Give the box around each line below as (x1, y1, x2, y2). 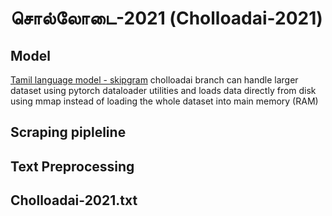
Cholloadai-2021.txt (10, 192, 138, 209)
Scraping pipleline (10, 124, 127, 141)
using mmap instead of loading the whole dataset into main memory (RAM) (10, 95, 319, 107)
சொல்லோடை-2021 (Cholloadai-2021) (10, 7, 323, 30)
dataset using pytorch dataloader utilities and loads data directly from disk (10, 85, 317, 96)
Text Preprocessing (10, 158, 135, 175)
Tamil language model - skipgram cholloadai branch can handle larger (10, 74, 299, 86)
